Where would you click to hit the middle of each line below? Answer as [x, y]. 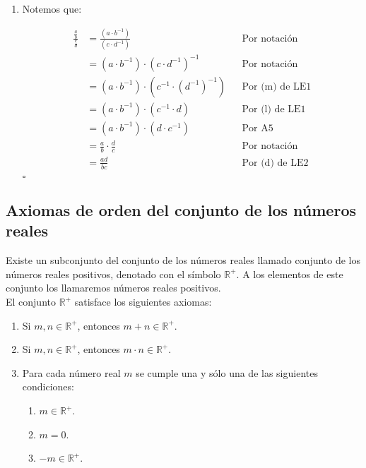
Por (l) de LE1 [274, 109]
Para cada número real [71, 372]
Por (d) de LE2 [275, 163]
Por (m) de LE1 [277, 86]
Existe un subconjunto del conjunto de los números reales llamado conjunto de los [183, 260]
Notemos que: [52, 8]
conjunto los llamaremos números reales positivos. [113, 288]
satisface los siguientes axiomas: [143, 302]
